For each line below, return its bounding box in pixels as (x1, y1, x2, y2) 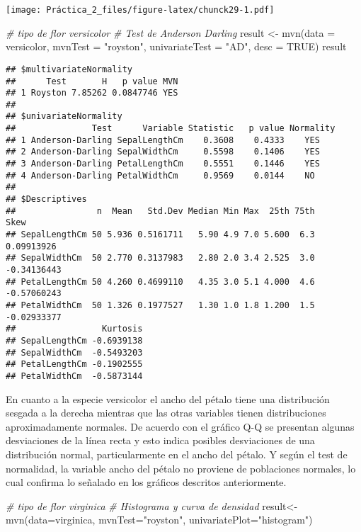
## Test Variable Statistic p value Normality (6, 123, 336, 134)
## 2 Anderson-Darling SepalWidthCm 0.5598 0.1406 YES (6, 147, 320, 157)
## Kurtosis (6, 324, 143, 334)
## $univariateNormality (6, 111, 122, 122)
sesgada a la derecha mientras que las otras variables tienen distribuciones (6, 405, 326, 420)
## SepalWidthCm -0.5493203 (6, 347, 143, 358)
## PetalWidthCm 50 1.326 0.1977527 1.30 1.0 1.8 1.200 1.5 (6, 300, 315, 310)
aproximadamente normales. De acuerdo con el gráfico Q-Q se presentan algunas (6, 419, 355, 434)
